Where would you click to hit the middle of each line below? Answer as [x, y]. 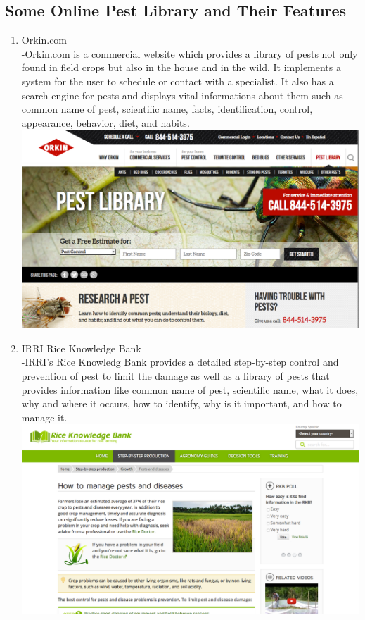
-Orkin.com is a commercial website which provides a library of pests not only [190, 53]
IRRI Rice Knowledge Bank [81, 348]
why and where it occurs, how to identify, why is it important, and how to [181, 403]
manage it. [44, 417]
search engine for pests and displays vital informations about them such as [182, 95]
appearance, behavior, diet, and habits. [105, 122]
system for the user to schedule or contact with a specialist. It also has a [178, 81]
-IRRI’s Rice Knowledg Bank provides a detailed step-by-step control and [180, 362]
